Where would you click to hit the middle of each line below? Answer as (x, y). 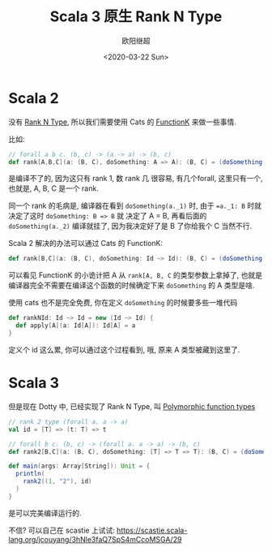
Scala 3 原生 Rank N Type (136, 17)
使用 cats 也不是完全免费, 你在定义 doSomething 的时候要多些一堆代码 (123, 303)
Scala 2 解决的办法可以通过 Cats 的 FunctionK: (86, 244)
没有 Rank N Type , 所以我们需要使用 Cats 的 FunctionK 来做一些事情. (122, 122)
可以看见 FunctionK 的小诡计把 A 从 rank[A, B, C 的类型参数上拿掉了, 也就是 (136, 275)
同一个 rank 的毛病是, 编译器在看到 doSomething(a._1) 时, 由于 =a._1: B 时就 (135, 206)
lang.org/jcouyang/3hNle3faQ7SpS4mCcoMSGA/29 (95, 539)
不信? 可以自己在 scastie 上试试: (62, 530)
